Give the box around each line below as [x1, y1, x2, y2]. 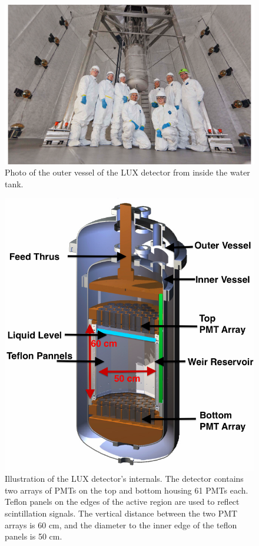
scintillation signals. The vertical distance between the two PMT [5, 507, 238, 519]
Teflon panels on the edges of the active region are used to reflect [5, 495, 240, 508]
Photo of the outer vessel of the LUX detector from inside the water [5, 166, 250, 178]
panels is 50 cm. [5, 530, 62, 542]
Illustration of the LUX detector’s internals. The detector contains [5, 472, 244, 485]
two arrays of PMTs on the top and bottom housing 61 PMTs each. [5, 484, 248, 496]
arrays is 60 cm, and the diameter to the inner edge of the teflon [5, 518, 237, 531]
